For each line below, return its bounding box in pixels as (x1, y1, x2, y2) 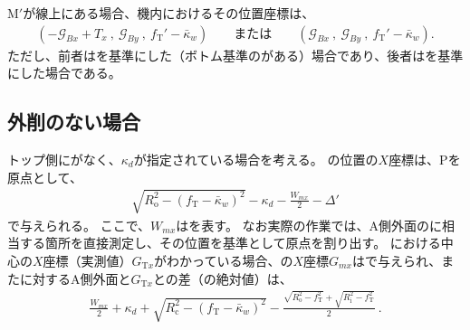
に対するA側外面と (19, 269, 131, 288)
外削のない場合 (7, 108, 140, 136)
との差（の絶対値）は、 (152, 269, 293, 288)
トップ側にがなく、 (7, 150, 121, 169)
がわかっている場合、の (154, 250, 293, 269)
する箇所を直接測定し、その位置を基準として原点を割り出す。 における (19, 233, 441, 252)
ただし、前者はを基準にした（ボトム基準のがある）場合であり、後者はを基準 (7, 45, 464, 64)
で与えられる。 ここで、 (7, 215, 151, 234)
